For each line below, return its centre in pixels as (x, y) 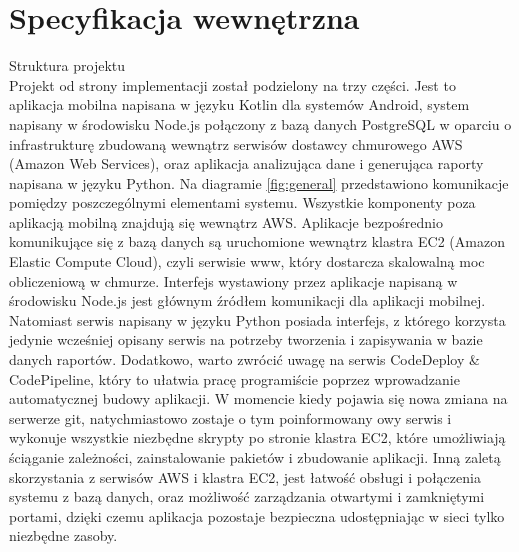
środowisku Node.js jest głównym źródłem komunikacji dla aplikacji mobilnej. (247, 300)
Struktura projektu (67, 65)
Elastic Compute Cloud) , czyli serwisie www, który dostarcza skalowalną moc (247, 261)
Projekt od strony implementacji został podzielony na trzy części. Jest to (232, 84)
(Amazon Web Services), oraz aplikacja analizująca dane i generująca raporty (246, 163)
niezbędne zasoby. (63, 535)
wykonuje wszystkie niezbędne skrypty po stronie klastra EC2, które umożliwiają (257, 437)
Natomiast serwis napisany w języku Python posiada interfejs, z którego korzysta (257, 319)
